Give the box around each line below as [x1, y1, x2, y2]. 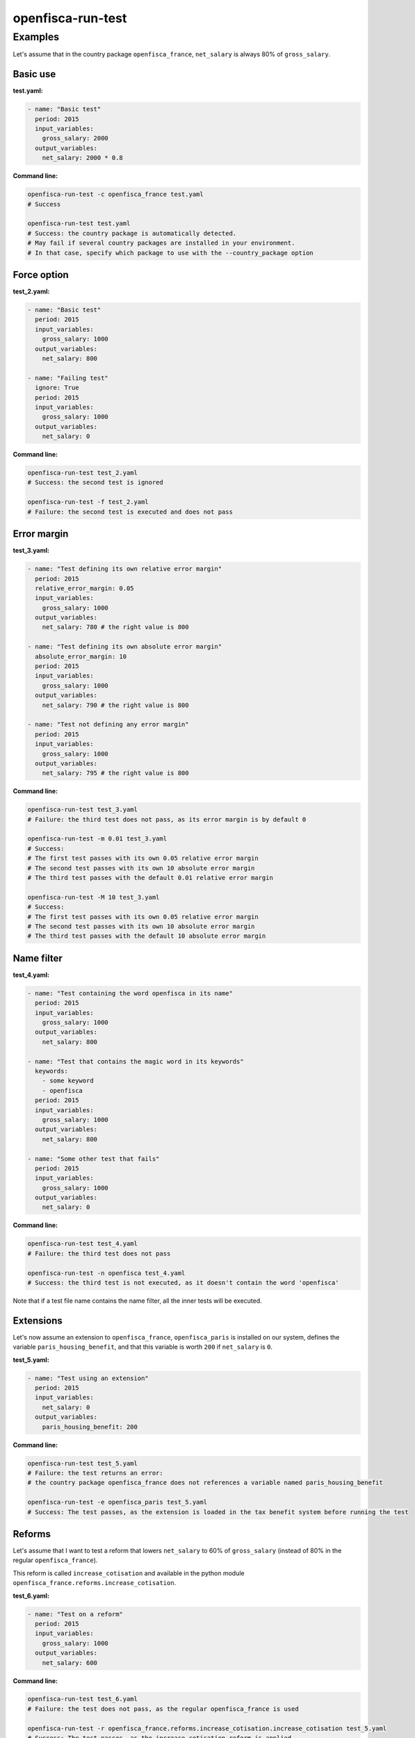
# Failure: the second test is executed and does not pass [27, 507, 233, 516]
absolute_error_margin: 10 [35, 652, 127, 660]
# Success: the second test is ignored [27, 478, 163, 487]
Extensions [13, 1315, 63, 1326]
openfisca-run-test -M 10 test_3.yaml [27, 893, 160, 901]
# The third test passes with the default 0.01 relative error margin [27, 874, 274, 882]
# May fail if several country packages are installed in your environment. [27, 239, 295, 247]
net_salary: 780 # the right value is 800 [42, 623, 189, 631]
